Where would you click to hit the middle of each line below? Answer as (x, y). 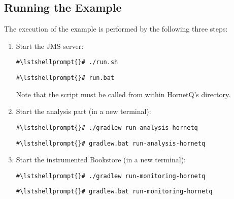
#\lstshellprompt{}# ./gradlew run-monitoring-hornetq (111, 176)
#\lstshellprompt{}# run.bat (65, 78)
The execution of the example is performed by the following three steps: (116, 29)
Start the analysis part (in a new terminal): (83, 111)
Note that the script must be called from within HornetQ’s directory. (123, 94)
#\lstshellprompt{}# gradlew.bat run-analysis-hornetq (111, 143)
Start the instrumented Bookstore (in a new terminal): (101, 160)
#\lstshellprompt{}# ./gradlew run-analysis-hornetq (107, 127)
